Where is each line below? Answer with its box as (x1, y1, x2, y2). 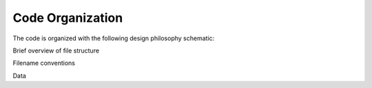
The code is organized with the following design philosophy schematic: (12, 34, 215, 42)
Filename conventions (12, 59, 76, 68)
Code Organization (12, 10, 123, 25)
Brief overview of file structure (12, 46, 100, 55)
